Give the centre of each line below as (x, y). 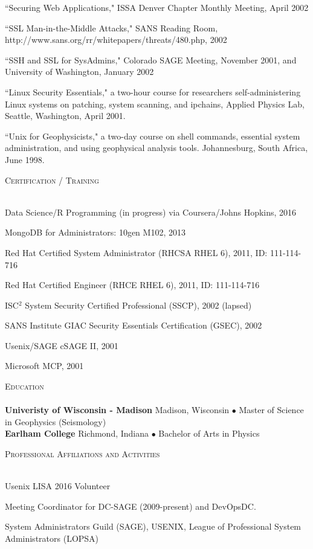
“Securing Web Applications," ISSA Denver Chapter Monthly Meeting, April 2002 (157, 7)
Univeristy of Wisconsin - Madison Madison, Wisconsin (117, 410)
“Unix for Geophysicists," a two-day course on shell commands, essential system (153, 136)
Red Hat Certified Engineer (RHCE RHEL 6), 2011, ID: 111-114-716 (132, 285)
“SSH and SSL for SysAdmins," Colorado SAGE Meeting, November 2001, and (151, 59)
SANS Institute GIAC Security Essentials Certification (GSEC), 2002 (134, 325)
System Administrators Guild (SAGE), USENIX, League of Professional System (153, 526)
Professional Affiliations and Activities (82, 454)
